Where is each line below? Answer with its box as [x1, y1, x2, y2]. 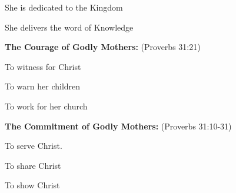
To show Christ [5, 179, 60, 191]
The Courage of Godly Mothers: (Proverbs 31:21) [5, 41, 201, 53]
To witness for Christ [5, 60, 81, 72]
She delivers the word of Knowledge [5, 21, 134, 33]
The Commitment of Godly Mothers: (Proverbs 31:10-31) [5, 119, 232, 132]
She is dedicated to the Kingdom [5, 1, 123, 13]
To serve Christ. [5, 139, 62, 152]
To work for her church [5, 99, 88, 112]
